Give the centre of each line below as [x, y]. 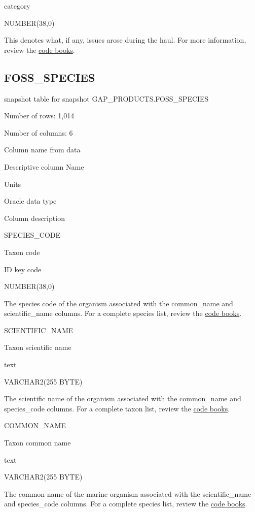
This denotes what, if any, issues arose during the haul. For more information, [125, 40]
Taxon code [22, 252]
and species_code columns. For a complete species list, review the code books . [126, 504]
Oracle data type [30, 201]
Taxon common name [38, 443]
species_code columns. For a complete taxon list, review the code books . [117, 408]
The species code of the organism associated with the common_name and [119, 303]
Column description [34, 218]
